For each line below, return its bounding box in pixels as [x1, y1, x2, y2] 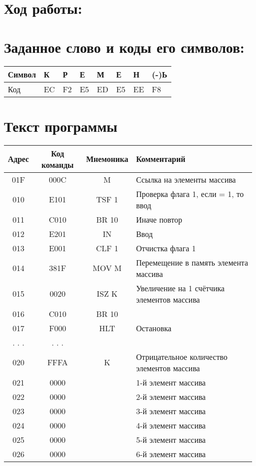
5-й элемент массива [136, 433, 206, 445]
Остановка [136, 322, 172, 334]
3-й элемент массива [136, 405, 206, 417]
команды [41, 158, 74, 170]
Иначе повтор [136, 213, 182, 225]
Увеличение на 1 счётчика [136, 282, 225, 294]
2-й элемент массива [136, 390, 206, 402]
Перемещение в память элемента [136, 256, 248, 268]
